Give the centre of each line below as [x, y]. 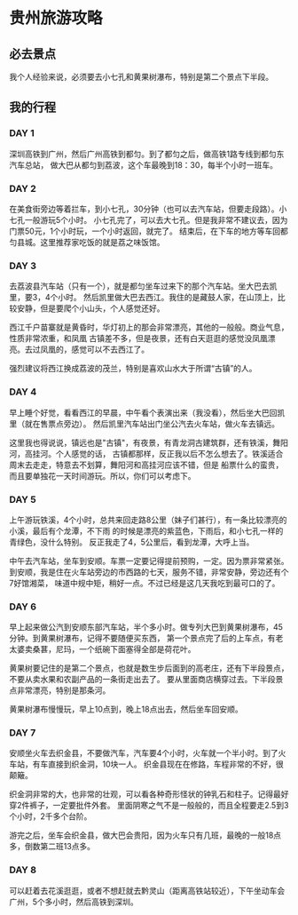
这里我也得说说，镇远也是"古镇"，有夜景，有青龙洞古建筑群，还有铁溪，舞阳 [149, 442]
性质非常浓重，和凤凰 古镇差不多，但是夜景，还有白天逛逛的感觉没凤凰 [138, 338]
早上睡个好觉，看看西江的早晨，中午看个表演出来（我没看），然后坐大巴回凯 [147, 412]
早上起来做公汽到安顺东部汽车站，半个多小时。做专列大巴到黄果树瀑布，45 [146, 627]
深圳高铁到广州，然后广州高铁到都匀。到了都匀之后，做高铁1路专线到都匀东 [147, 154]
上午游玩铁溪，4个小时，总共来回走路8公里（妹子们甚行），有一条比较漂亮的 [148, 520]
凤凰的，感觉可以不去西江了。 [94, 350]
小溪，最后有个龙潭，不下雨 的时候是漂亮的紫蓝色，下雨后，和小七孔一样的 [146, 530]
